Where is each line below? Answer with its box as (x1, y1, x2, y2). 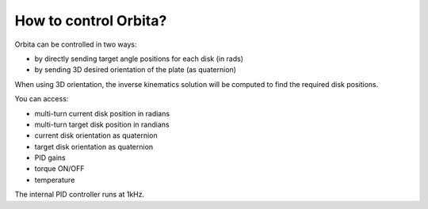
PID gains (34, 153, 67, 162)
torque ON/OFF (34, 164, 85, 173)
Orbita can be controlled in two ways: (14, 40, 137, 49)
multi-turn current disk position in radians (34, 108, 170, 118)
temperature (34, 175, 75, 184)
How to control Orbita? (14, 12, 167, 29)
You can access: (14, 94, 69, 104)
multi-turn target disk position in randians (34, 120, 170, 129)
